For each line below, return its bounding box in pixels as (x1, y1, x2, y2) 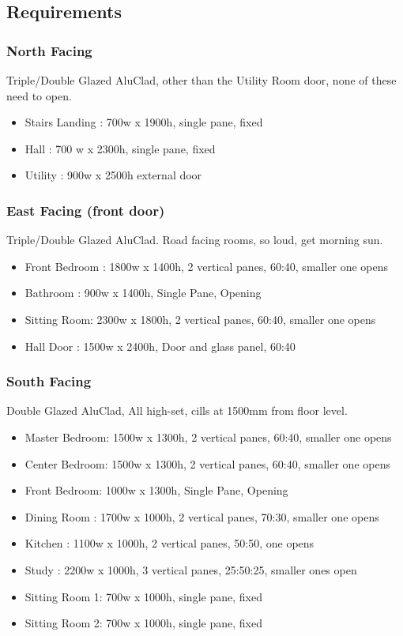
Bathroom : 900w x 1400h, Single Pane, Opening (24, 284, 262, 301)
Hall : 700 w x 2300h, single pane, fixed (24, 140, 216, 156)
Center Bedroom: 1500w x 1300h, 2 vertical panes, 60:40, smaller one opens (24, 455, 390, 472)
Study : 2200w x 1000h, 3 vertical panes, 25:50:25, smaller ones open (24, 561, 357, 578)
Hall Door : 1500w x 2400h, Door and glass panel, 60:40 (24, 337, 296, 354)
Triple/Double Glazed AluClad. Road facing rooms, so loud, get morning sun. (6, 231, 383, 248)
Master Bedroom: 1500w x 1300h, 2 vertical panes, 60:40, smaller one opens (24, 428, 392, 445)
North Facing (6, 40, 92, 60)
